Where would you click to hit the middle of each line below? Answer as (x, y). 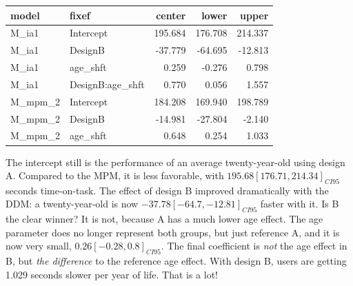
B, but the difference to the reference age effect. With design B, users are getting (176, 261)
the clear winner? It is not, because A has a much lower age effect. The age (164, 219)
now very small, (39, 246)
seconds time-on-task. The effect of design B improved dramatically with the (167, 190)
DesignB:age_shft (107, 84)
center (171, 15)
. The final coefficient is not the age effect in (254, 246)
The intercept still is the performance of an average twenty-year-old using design (175, 162)
